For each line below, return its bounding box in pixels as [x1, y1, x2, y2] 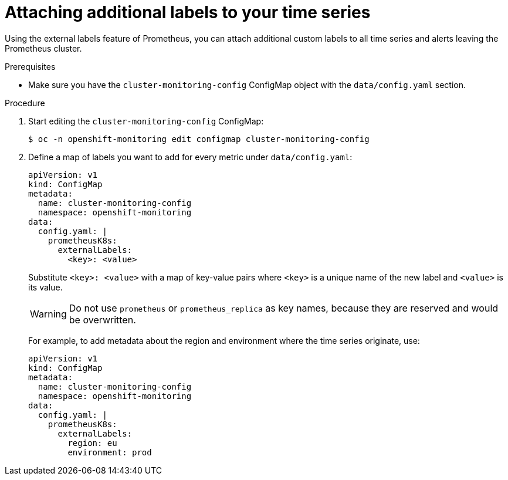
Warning [30, 307, 67, 320]
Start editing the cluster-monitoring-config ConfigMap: [28, 116, 264, 126]
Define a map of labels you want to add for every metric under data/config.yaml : [28, 151, 353, 162]
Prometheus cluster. [5, 43, 82, 53]
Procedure [5, 97, 45, 108]
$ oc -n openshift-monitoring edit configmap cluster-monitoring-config [28, 134, 370, 144]
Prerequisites [5, 61, 56, 72]
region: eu [67, 438, 117, 448]
